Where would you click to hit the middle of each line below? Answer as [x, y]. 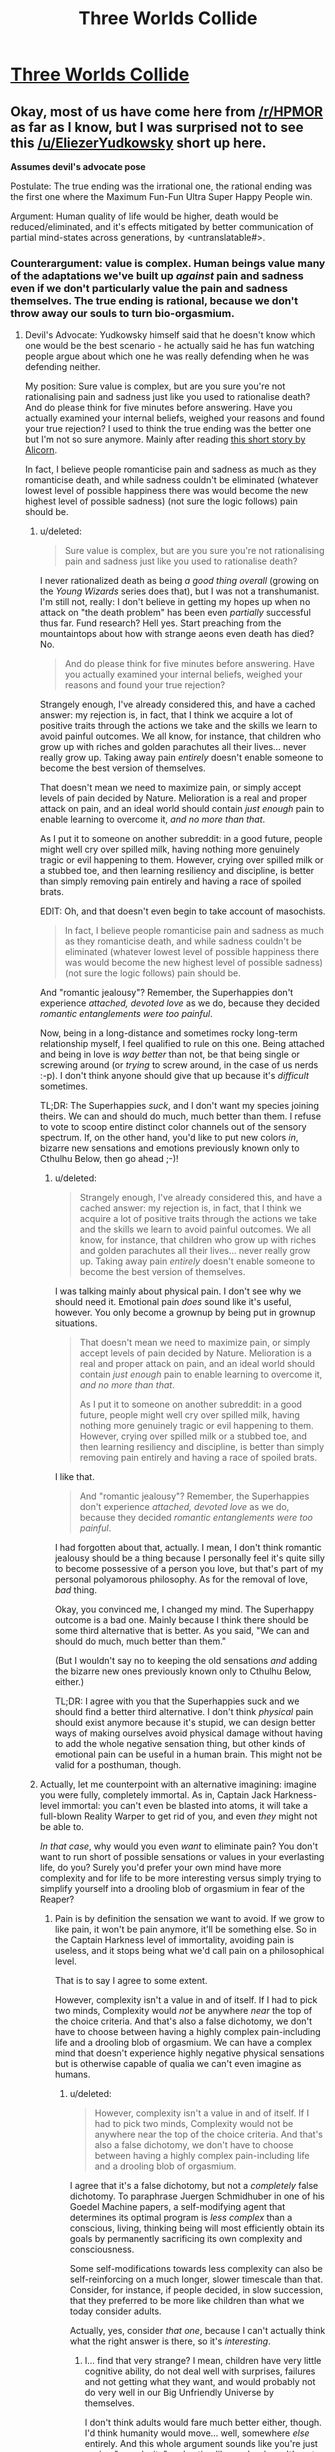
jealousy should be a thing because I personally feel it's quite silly [189, 1558]
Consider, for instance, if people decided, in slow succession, [196, 2290]
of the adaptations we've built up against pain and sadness [157, 275]
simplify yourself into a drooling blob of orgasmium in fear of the [172, 1889]
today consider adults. [115, 2311]
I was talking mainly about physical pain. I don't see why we [178, 1291]
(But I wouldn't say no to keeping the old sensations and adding [186, 1661]
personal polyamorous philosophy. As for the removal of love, [181, 1579]
